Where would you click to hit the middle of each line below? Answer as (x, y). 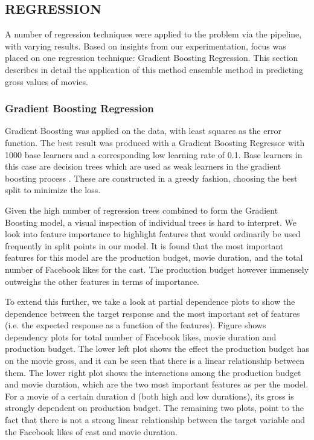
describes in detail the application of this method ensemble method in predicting (154, 69)
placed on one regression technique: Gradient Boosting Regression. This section (152, 58)
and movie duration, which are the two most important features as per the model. (157, 384)
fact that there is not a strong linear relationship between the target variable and (155, 420)
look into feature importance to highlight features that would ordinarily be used (153, 234)
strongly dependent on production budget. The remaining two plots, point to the (154, 408)
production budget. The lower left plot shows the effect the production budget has (157, 349)
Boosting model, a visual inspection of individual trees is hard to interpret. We (151, 222)
